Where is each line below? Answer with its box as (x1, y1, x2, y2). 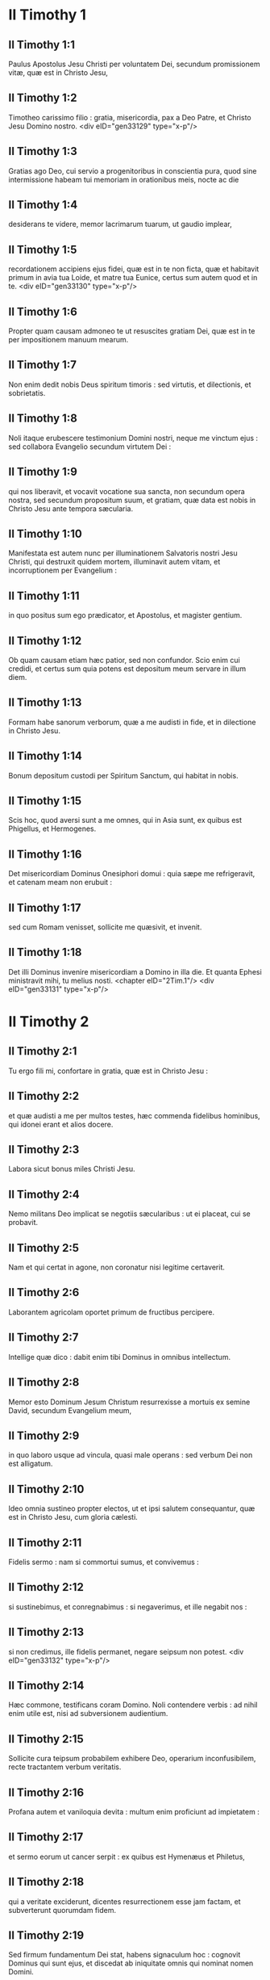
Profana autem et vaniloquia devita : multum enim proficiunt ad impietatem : (8, 1807, 260, 1816)
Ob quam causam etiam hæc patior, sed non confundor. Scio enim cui (8, 655, 240, 665)
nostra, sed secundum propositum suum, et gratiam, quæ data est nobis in (8, 495, 256, 505)
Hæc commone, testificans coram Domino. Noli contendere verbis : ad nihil (8, 1700, 258, 1709)
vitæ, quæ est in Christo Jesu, (8, 68, 109, 78)
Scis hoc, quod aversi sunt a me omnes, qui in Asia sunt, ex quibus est (8, 816, 243, 825)
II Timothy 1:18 (8, 946, 82, 959)
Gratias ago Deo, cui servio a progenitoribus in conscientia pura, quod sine (8, 166, 257, 175)
